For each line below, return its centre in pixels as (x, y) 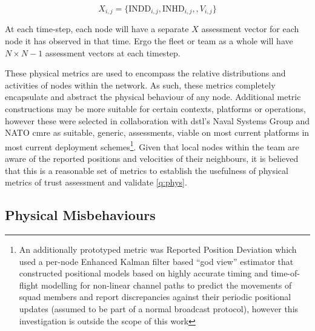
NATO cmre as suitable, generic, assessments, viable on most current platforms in (157, 132)
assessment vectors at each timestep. (113, 52)
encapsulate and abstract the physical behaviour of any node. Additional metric (153, 97)
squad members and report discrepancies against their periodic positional (155, 297)
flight (29, 285)
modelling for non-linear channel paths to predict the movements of (166, 285)
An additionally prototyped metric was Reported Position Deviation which (158, 249)
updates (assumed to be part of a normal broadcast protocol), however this (159, 309)
